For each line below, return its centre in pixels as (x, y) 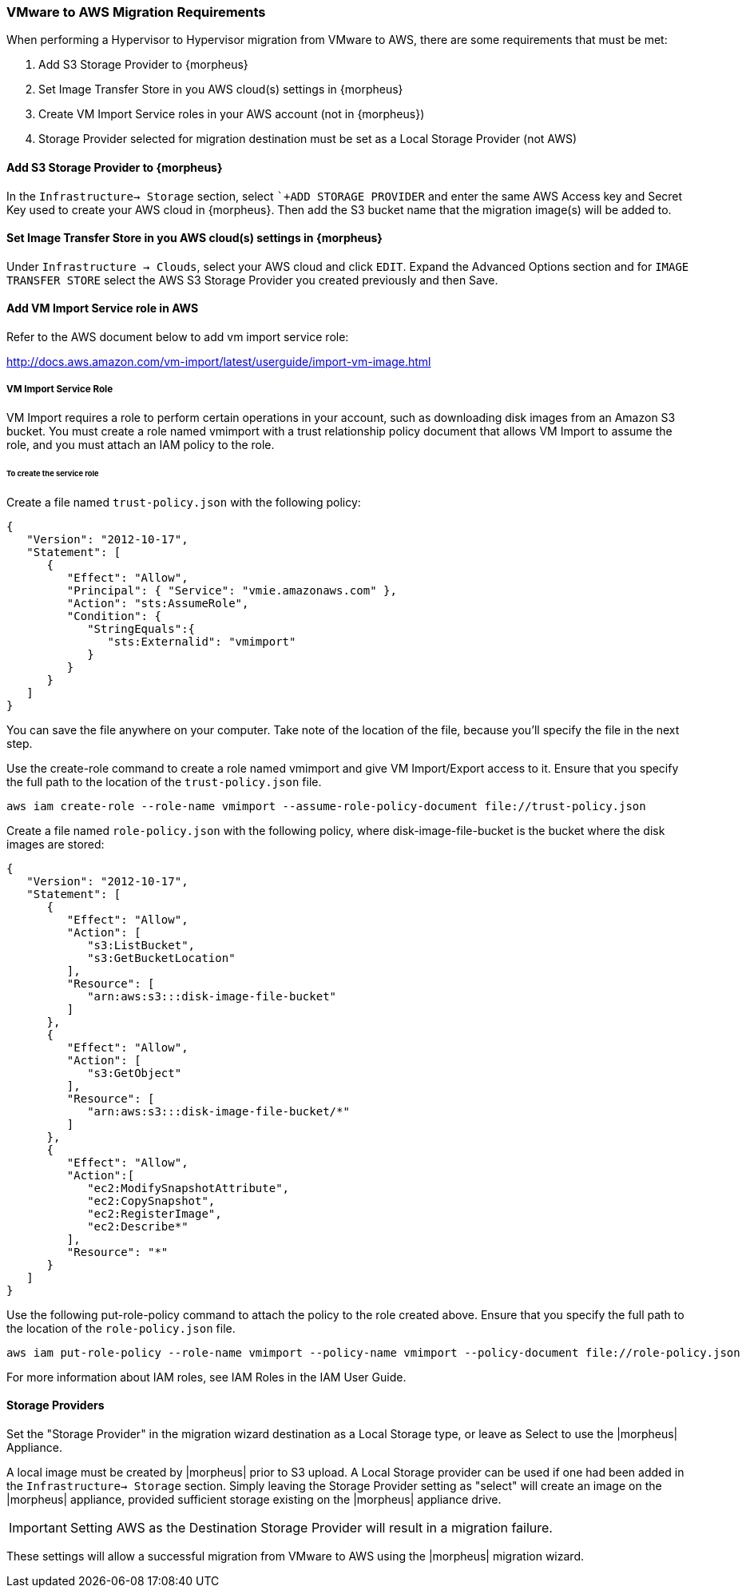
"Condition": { (114, 616)
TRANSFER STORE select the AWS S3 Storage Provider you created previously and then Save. (252, 280)
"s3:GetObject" (135, 1073)
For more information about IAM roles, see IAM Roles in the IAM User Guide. (206, 1377)
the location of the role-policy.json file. (121, 1328)
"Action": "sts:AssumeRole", (158, 603)
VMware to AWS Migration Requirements (136, 12)
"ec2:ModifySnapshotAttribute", (188, 1188)
